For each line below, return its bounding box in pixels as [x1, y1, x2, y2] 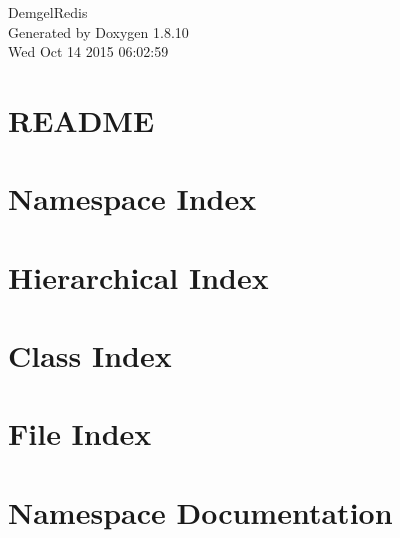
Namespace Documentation [8, 491, 393, 532]
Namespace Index [8, 178, 257, 219]
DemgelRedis [8, 2, 88, 22]
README [8, 99, 155, 140]
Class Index [8, 335, 172, 376]
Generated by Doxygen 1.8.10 [8, 21, 189, 42]
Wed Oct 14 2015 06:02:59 [8, 41, 169, 62]
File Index [8, 413, 152, 454]
